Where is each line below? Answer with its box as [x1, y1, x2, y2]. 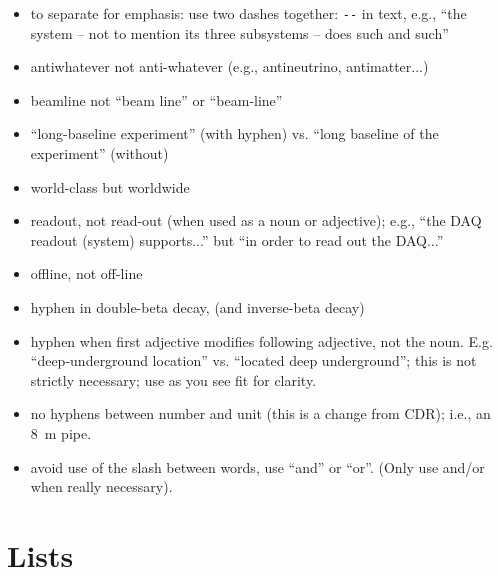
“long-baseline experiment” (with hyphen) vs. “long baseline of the [30, 123, 439, 144]
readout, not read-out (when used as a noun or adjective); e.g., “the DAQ [30, 210, 482, 231]
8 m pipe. [30, 422, 92, 443]
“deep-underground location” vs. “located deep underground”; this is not [30, 350, 477, 371]
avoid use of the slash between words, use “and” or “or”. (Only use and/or [30, 456, 485, 477]
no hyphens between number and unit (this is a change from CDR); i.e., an [30, 403, 491, 424]
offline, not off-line [30, 263, 143, 284]
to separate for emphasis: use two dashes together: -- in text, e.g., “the [30, 3, 467, 23]
